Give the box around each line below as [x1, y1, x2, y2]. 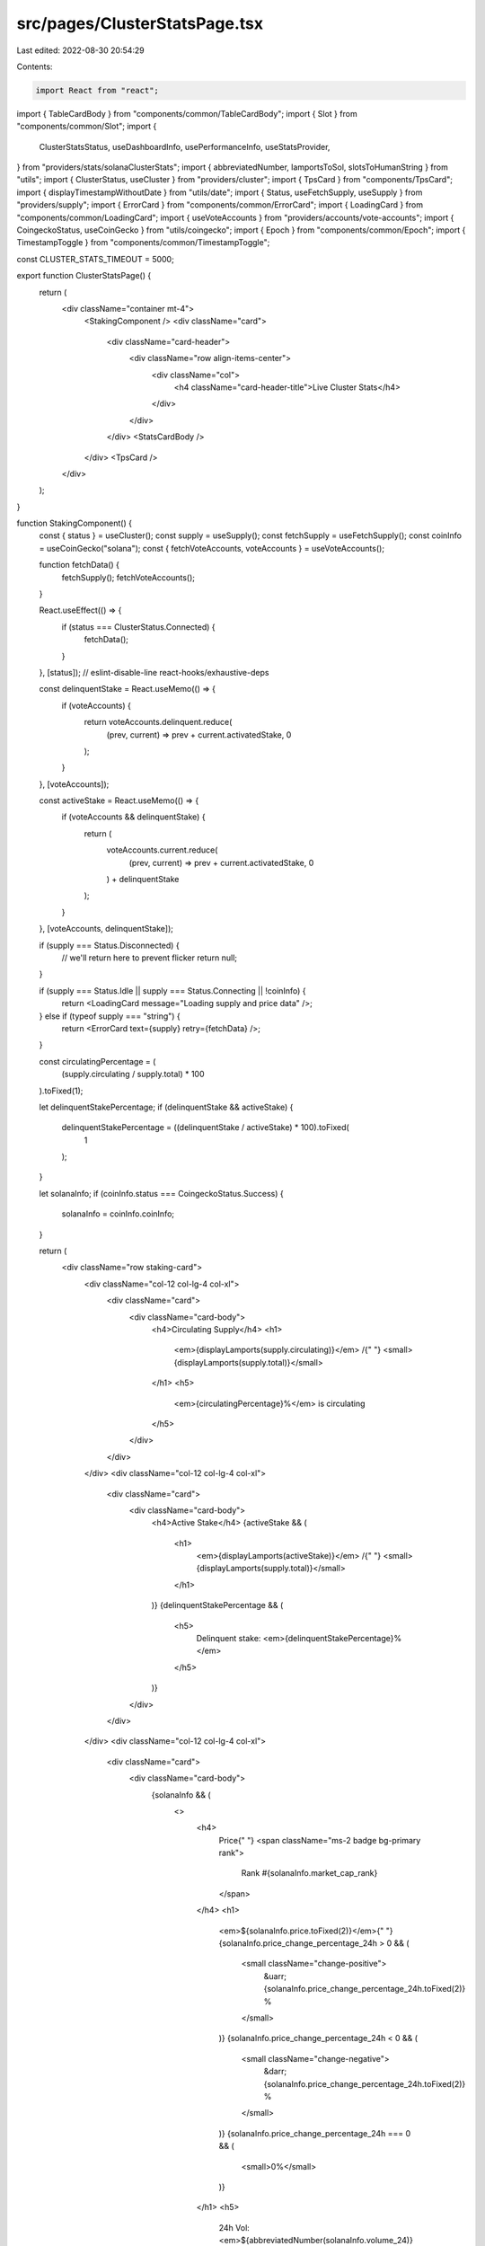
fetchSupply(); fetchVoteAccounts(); [61, 571, 196, 583]
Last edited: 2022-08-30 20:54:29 [16, 45, 145, 56]
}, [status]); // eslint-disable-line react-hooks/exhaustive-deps [39, 667, 269, 677]
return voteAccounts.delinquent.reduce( [84, 717, 233, 728]
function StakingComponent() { [16, 517, 132, 529]
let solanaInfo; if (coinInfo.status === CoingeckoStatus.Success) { [39, 1188, 284, 1198]
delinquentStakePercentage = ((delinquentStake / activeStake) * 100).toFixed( [61, 1122, 349, 1133]
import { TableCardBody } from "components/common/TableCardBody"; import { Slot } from [16, 108, 358, 119]
